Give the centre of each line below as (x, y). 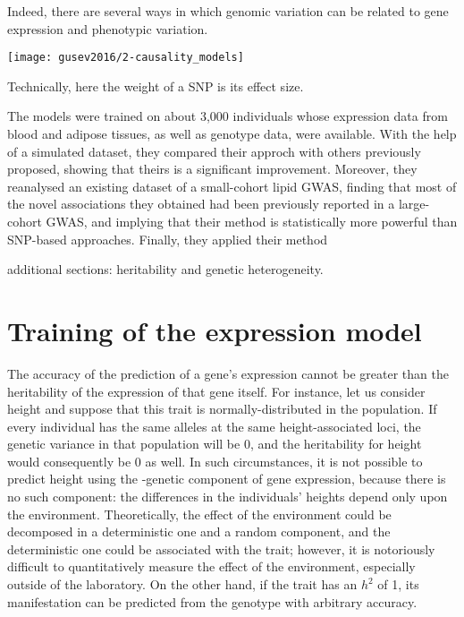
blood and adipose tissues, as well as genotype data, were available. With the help (232, 134)
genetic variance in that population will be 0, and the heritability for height (215, 444)
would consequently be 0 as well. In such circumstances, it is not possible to (215, 461)
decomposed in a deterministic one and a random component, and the (199, 531)
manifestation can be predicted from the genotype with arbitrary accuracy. (212, 601)
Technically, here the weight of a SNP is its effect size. (156, 86)
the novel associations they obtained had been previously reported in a (201, 204)
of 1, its (398, 584)
